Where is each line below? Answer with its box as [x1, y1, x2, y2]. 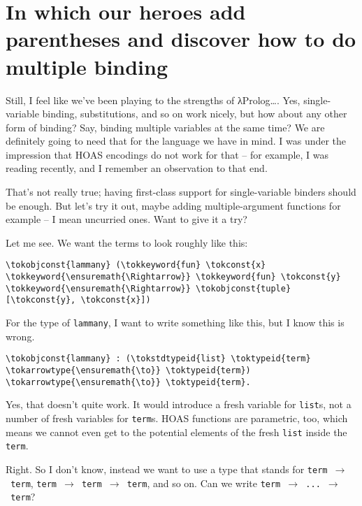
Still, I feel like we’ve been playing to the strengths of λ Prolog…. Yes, [6, 92, 301, 107]
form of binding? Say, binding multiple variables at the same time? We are [6, 120, 325, 134]
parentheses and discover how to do [6, 24, 356, 53]
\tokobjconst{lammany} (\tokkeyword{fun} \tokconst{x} [6, 260, 266, 270]
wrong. [6, 328, 35, 343]
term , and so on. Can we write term [126, 475, 281, 490]
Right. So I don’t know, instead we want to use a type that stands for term [6, 461, 328, 476]
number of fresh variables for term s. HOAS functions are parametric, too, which [6, 410, 348, 425]
